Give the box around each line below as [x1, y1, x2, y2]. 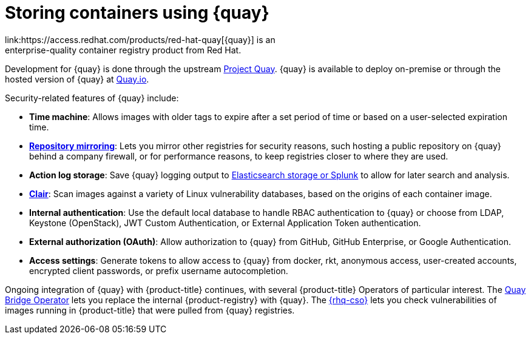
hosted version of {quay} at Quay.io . [5, 73, 149, 84]
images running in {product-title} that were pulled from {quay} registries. [5, 304, 295, 315]
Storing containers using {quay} [5, 2, 269, 23]
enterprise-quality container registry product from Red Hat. [5, 44, 242, 55]
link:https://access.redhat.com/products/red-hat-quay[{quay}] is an [5, 34, 276, 45]
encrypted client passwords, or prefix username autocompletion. [29, 265, 288, 276]
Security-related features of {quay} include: [5, 92, 179, 103]
